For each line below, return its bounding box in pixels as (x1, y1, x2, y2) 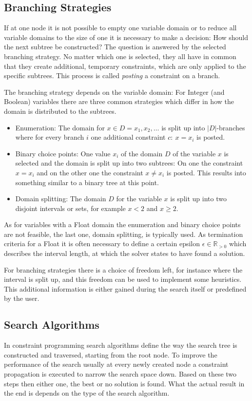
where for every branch (15, 132, 84, 142)
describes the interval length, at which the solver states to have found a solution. (4, 248, 245, 258)
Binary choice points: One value (15, 148, 111, 158)
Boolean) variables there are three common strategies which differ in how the (4, 96, 234, 106)
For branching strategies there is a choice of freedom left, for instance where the (4, 264, 243, 274)
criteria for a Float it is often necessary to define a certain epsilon (4, 238, 200, 249)
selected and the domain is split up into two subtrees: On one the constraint (15, 158, 243, 168)
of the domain (121, 148, 163, 158)
